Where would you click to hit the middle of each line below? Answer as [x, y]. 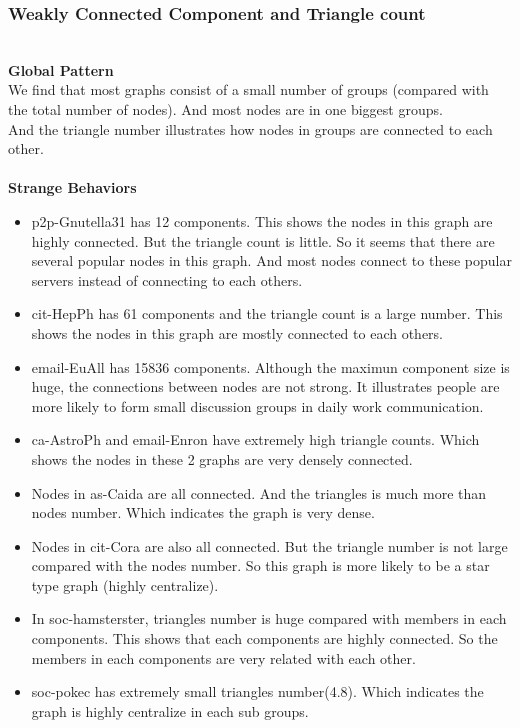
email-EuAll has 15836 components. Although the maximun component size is [270, 366]
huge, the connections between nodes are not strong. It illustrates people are [265, 386]
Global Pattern [61, 69]
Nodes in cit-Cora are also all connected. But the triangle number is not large [269, 545]
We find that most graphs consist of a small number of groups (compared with [248, 89]
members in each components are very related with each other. [223, 657]
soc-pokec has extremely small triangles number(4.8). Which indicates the [257, 691]
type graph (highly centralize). [125, 584]
